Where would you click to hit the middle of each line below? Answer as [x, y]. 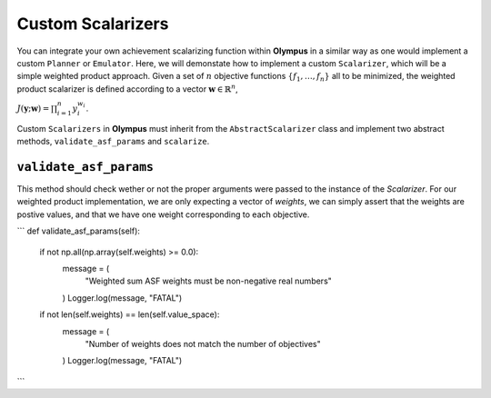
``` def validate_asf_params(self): [79, 231]
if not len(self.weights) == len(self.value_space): [130, 314]
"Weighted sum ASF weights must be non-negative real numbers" [208, 281]
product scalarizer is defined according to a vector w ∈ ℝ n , [127, 89]
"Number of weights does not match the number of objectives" [203, 343]
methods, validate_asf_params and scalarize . [113, 142]
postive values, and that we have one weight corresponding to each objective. [163, 214]
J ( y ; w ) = [33, 108]
